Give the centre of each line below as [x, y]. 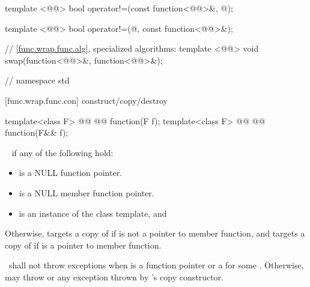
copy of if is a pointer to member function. [83, 245]
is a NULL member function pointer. [87, 192]
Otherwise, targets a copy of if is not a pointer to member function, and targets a [155, 233]
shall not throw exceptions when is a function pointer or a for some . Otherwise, [156, 265]
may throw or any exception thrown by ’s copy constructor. [114, 276]
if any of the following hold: [62, 152]
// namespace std [37, 80]
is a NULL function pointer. [71, 173]
